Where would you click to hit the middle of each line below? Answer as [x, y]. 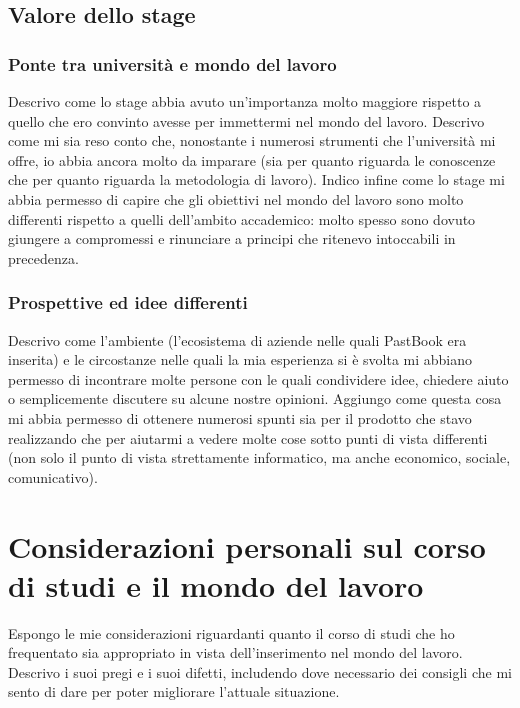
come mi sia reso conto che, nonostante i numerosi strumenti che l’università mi [252, 140]
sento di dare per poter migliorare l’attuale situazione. [174, 691]
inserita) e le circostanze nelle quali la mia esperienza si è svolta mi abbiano [240, 359]
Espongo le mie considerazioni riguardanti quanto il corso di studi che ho [231, 632]
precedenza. [43, 257]
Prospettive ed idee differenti [128, 302]
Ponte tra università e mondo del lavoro [172, 63]
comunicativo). [53, 476]
